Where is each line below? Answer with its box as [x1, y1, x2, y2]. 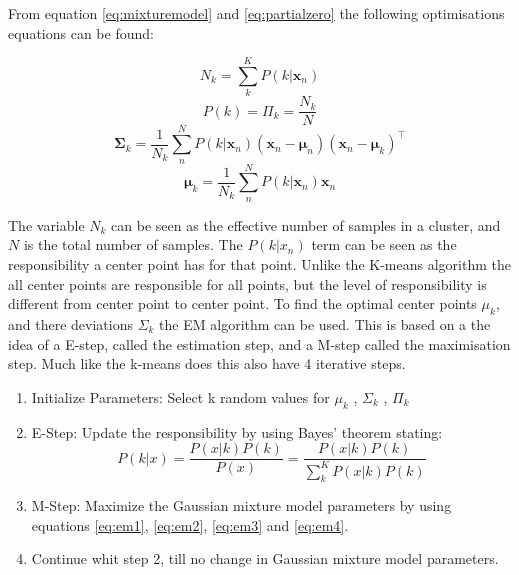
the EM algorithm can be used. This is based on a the [159, 313, 491, 334]
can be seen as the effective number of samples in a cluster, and [111, 214, 501, 235]
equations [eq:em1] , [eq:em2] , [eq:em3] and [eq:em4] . [31, 514, 349, 535]
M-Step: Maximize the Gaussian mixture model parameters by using [31, 495, 452, 516]
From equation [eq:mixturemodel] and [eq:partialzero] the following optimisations [8, 3, 505, 23]
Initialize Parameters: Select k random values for [31, 386, 330, 407]
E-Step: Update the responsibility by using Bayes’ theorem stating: [31, 421, 443, 442]
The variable [8, 214, 85, 235]
